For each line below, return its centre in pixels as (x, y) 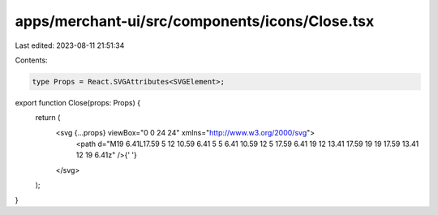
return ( (48, 118)
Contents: (31, 60)
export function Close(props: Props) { (78, 102)
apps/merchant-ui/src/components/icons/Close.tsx (195, 21)
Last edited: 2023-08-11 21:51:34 (70, 45)
